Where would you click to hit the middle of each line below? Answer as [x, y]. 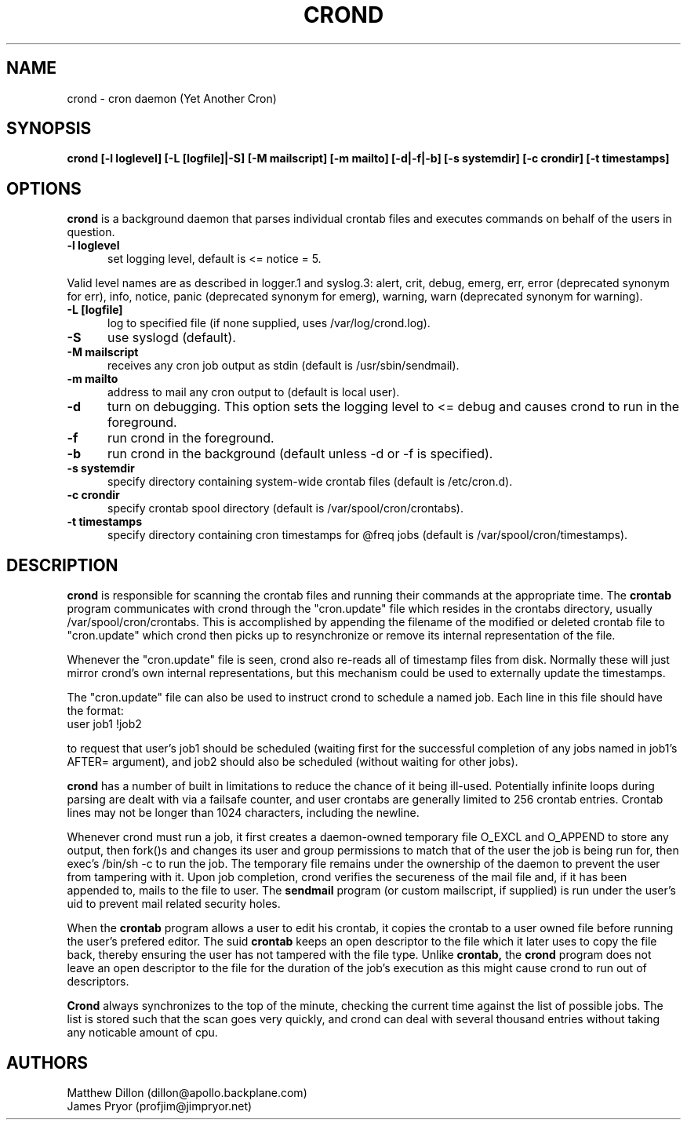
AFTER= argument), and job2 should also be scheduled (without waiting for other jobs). [293, 762]
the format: [95, 711]
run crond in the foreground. [191, 438]
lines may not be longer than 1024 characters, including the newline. [243, 813]
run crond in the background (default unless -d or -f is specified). [300, 454]
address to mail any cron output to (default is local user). [254, 392]
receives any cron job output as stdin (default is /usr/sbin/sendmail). [284, 366]
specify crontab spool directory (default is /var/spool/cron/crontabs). [286, 508]
